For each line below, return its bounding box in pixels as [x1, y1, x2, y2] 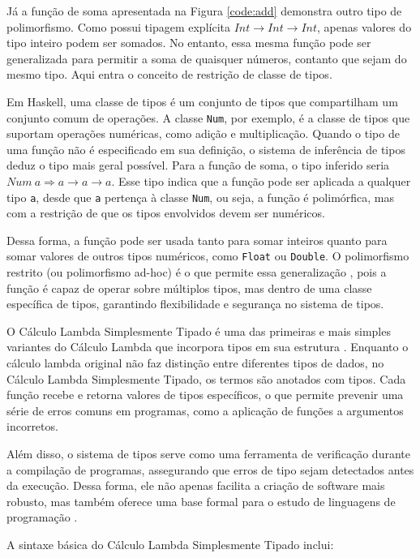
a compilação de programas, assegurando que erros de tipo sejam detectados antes [6, 461, 414, 478]
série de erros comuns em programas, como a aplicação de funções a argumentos [6, 401, 404, 418]
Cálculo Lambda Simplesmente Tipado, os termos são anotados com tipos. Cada [6, 370, 406, 387]
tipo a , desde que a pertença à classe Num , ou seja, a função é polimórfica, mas [6, 188, 395, 205]
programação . [6, 509, 78, 526]
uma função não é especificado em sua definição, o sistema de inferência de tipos [6, 140, 405, 157]
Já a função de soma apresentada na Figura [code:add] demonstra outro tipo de [6, 2, 402, 19]
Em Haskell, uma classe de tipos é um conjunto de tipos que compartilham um [6, 92, 398, 109]
